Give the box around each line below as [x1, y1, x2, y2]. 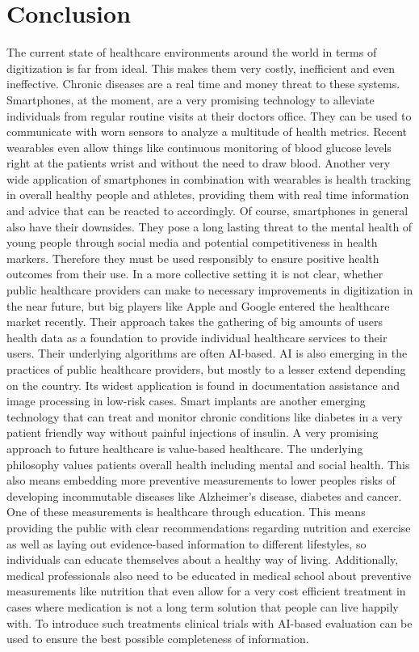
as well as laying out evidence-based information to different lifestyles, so [6, 535, 367, 552]
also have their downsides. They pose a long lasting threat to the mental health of [6, 218, 413, 235]
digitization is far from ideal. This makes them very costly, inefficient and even [6, 59, 396, 76]
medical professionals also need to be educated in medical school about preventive [6, 566, 412, 583]
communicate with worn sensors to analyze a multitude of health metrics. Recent [6, 123, 408, 140]
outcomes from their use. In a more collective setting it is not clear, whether [6, 265, 383, 282]
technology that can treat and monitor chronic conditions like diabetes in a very [6, 408, 403, 425]
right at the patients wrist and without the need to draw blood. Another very [6, 155, 391, 171]
